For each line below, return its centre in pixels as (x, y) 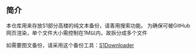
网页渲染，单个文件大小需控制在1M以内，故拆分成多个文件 (77, 33)
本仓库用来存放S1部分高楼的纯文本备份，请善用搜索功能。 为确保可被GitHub (98, 26)
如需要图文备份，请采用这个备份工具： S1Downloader (70, 45)
